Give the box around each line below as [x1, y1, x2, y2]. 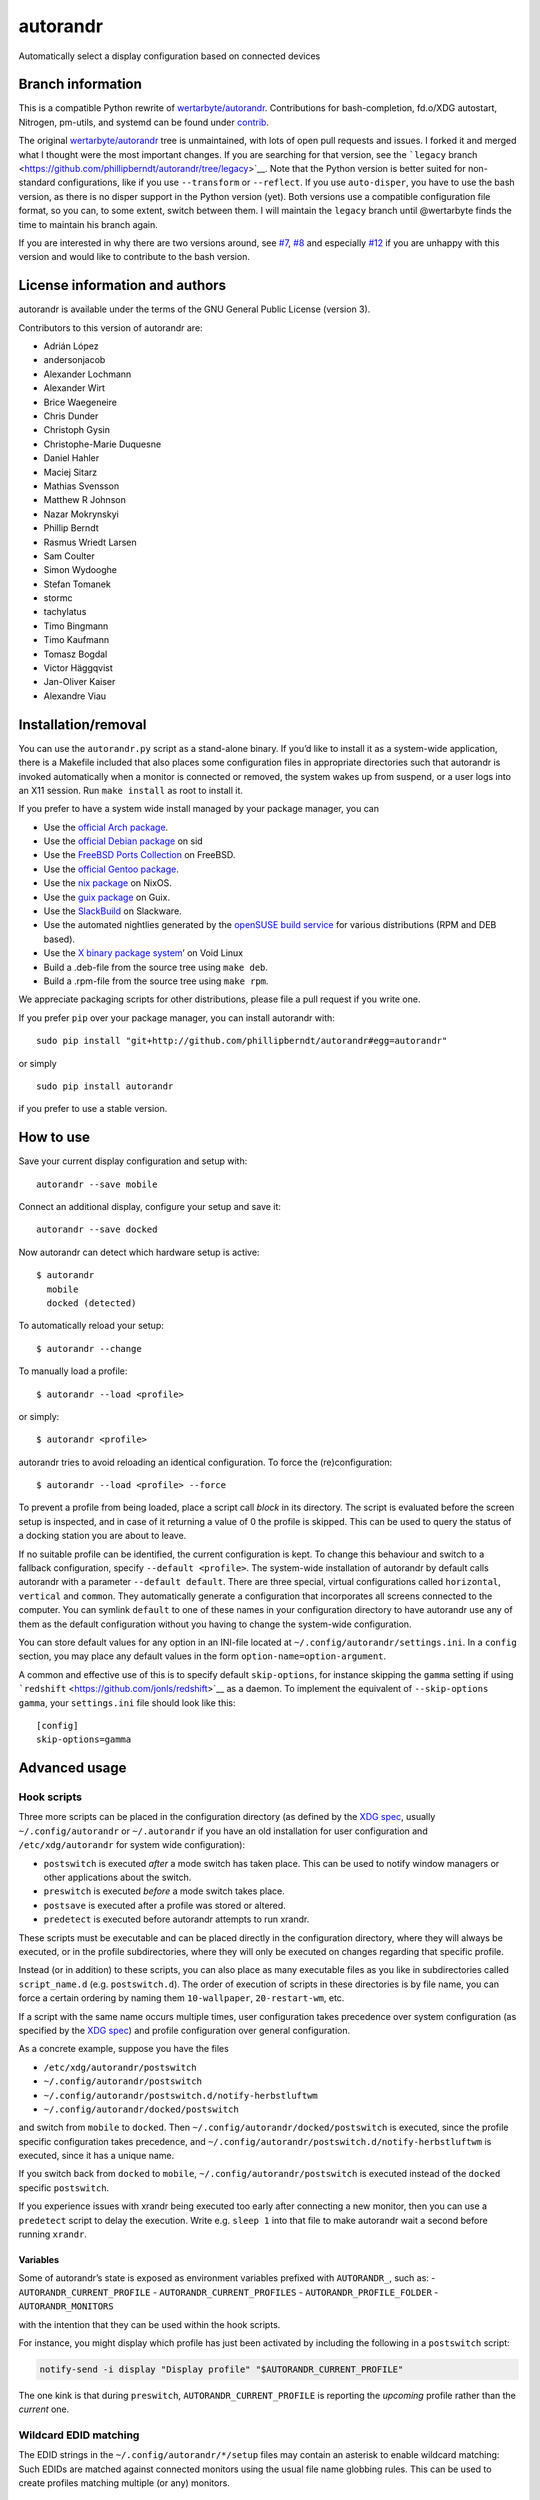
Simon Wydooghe [43, 564, 118, 576]
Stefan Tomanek [43, 578, 112, 590]
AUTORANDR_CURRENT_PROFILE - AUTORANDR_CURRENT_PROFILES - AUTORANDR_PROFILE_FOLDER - [18, 2286, 439, 2298]
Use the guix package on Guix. [43, 891, 170, 903]
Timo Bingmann [43, 620, 109, 632]
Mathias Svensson [43, 480, 120, 492]
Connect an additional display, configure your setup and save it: [18, 1201, 282, 1212]
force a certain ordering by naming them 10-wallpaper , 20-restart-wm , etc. [18, 1992, 345, 2004]
